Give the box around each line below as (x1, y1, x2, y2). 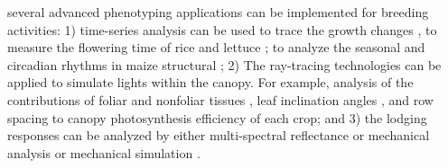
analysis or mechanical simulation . (7, 143, 201, 162)
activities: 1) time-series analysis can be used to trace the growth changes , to (7, 20, 437, 39)
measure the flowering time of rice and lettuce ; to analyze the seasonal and (7, 38, 425, 57)
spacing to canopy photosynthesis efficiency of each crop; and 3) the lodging (7, 108, 427, 127)
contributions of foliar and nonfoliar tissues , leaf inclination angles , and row (7, 90, 434, 109)
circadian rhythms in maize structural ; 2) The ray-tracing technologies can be (7, 55, 442, 74)
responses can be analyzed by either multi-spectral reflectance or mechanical (7, 126, 430, 145)
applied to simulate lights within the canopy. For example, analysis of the (7, 73, 414, 92)
